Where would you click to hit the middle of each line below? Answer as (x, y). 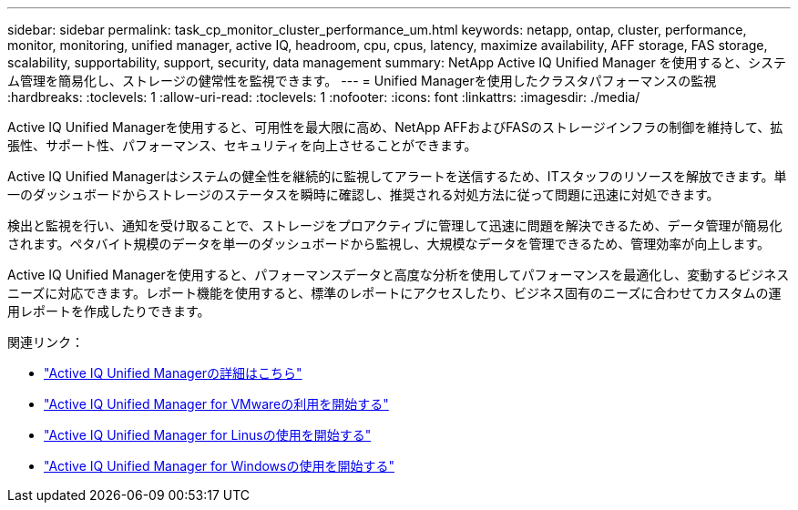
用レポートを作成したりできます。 (109, 311)
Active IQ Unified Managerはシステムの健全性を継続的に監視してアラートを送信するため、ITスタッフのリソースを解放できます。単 (397, 176)
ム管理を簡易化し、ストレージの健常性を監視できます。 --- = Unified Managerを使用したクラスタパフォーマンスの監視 (362, 81)
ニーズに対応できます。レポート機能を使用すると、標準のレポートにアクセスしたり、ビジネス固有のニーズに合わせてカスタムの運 (394, 293)
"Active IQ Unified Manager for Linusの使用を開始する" (208, 435)
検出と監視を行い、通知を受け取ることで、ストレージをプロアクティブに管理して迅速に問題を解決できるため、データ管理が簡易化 (395, 225)
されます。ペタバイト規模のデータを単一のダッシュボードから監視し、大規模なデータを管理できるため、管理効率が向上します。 (389, 244)
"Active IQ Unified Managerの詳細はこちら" (173, 373)
